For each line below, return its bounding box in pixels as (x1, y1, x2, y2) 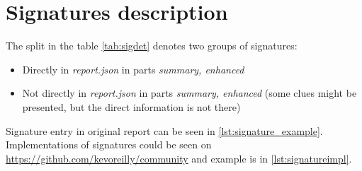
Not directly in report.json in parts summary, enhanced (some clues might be (22, 85, 357, 100)
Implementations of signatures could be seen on (6, 137, 212, 152)
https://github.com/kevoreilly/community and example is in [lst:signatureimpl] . (6, 151, 352, 165)
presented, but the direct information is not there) (22, 99, 241, 114)
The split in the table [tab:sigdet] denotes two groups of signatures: (6, 38, 298, 53)
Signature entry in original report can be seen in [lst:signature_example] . (6, 123, 323, 138)
